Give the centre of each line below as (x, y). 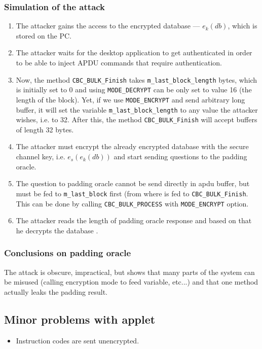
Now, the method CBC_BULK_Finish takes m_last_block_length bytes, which (137, 79)
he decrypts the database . (57, 230)
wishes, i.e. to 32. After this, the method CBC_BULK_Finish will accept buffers (137, 119)
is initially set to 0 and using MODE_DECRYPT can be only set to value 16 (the (134, 90)
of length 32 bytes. (45, 129)
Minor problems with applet (80, 319)
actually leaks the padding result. (56, 291)
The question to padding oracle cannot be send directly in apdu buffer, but (133, 183)
